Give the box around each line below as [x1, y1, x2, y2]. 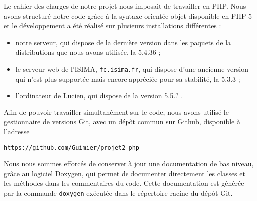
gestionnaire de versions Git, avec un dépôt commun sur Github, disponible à [4, 116, 240, 127]
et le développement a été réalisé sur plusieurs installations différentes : [4, 20, 221, 31]
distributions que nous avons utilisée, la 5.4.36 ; [15, 47, 161, 57]
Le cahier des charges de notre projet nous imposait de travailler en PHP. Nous [4, 1, 246, 11]
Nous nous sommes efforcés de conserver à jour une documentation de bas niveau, [4, 158, 254, 169]
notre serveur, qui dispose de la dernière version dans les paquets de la [15, 37, 231, 47]
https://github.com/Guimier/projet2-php [4, 144, 140, 151]
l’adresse [4, 126, 30, 136]
